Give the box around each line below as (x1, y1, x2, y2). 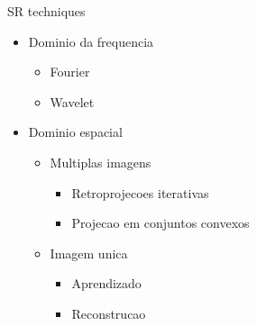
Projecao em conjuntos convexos (71, 213, 250, 232)
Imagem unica (50, 243, 128, 262)
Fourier (50, 62, 90, 81)
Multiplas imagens (50, 152, 151, 171)
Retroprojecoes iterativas (71, 183, 209, 202)
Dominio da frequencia (28, 32, 154, 50)
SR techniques (7, 2, 86, 20)
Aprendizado (71, 274, 142, 293)
